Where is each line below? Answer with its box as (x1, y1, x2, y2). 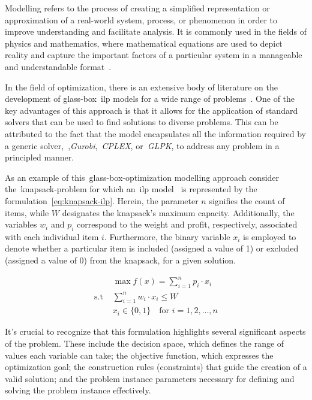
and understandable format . (5, 60, 112, 72)
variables (5, 218, 37, 231)
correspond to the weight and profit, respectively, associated (77, 218, 298, 231)
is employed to (243, 230, 296, 243)
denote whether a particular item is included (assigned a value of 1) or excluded (5, 242, 299, 254)
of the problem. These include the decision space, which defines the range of (5, 337, 284, 349)
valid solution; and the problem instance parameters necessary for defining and (5, 372, 295, 384)
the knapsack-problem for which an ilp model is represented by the (5, 183, 257, 195)
